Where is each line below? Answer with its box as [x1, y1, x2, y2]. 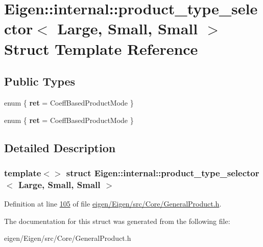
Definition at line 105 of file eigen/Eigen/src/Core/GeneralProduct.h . [4, 198, 222, 209]
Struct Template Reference [4, 38, 198, 59]
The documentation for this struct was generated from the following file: [4, 215, 230, 226]
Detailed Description [4, 139, 116, 155]
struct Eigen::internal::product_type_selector [66, 166, 259, 179]
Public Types [4, 73, 76, 89]
